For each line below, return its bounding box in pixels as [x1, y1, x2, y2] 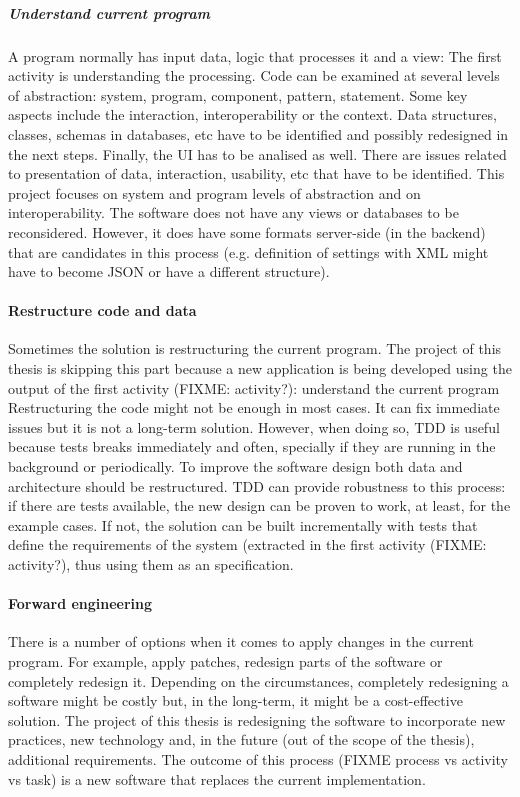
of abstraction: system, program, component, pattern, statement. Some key [8, 84, 468, 105]
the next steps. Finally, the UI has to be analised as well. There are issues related [8, 143, 507, 164]
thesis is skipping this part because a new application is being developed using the [8, 358, 512, 379]
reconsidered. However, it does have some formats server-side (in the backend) [8, 221, 486, 242]
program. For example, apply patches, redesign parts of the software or [8, 651, 443, 671]
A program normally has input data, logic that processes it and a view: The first [8, 45, 502, 66]
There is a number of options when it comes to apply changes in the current [8, 631, 474, 652]
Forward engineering [8, 593, 153, 614]
